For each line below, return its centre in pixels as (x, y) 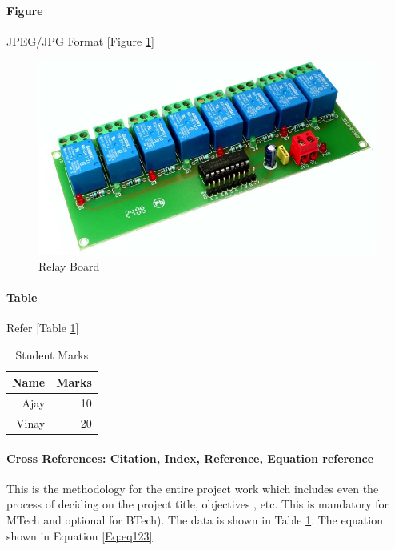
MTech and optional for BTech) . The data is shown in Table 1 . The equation (195, 520)
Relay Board (69, 265)
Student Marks (52, 354)
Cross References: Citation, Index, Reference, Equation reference (190, 458)
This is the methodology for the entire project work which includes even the (193, 488)
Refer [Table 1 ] (43, 328)
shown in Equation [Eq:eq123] (80, 535)
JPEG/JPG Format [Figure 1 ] (80, 40)
